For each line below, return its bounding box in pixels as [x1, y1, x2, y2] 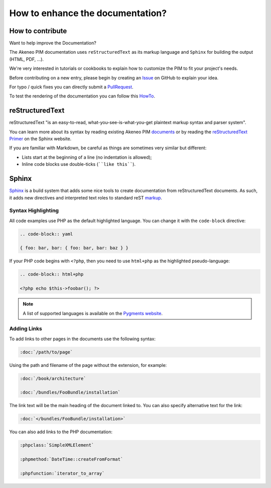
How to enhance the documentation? [9, 8, 167, 19]
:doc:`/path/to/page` [20, 349, 73, 355]
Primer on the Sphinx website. [9, 136, 72, 142]
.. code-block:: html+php [20, 271, 84, 277]
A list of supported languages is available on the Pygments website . [23, 310, 163, 316]
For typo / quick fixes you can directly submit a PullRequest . [9, 84, 133, 90]
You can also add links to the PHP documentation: [9, 429, 113, 435]
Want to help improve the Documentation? [9, 40, 96, 46]
